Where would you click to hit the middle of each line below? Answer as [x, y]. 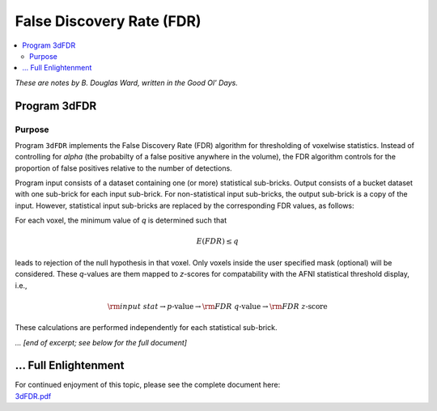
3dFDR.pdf [33, 396]
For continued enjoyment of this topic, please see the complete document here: [148, 385]
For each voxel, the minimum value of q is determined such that [121, 220]
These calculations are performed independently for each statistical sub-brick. [146, 328]
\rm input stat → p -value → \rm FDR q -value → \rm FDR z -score [217, 306]
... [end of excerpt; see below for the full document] [101, 342]
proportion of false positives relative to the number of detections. [123, 168]
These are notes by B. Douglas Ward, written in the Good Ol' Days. [126, 83]
